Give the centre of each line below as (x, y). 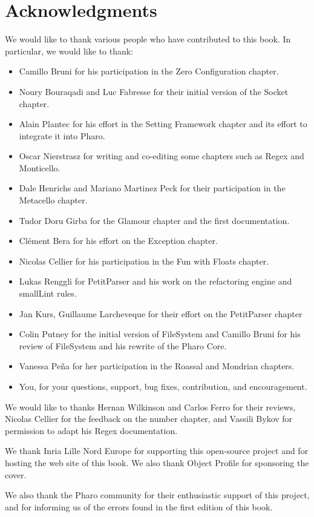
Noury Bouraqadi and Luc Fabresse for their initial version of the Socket (154, 91)
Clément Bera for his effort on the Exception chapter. (118, 241)
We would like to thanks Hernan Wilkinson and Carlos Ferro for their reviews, (150, 407)
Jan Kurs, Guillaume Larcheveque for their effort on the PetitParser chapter (161, 313)
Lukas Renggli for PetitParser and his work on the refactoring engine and (155, 281)
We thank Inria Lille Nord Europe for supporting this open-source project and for (157, 451)
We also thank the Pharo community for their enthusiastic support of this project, (157, 495)
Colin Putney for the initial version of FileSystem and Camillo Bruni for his (160, 334)
